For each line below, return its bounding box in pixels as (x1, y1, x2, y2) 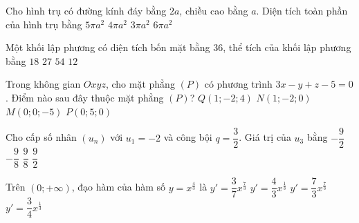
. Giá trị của (239, 130, 291, 144)
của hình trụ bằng (6, 17, 82, 31)
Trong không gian (6, 77, 81, 91)
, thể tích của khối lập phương (223, 40, 351, 55)
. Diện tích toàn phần (256, 3, 348, 17)
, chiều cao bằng (179, 3, 248, 17)
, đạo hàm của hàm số (71, 180, 166, 194)
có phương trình (204, 77, 273, 91)
